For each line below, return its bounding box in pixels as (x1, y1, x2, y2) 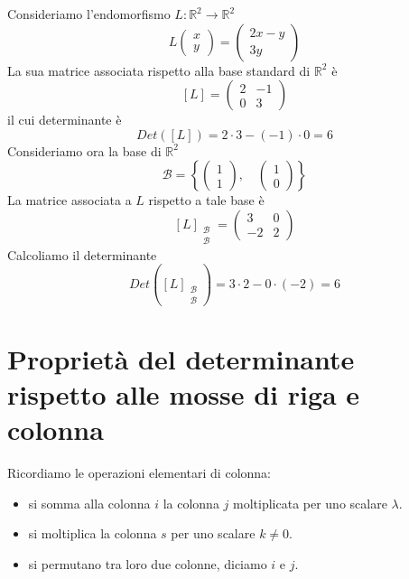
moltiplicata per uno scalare (233, 493, 387, 512)
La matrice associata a (7, 191, 132, 210)
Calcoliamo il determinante (7, 245, 157, 264)
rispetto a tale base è (148, 191, 265, 210)
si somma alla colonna (28, 493, 151, 512)
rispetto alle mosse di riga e (7, 375, 360, 412)
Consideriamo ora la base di (7, 141, 162, 160)
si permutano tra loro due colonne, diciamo (28, 554, 267, 573)
